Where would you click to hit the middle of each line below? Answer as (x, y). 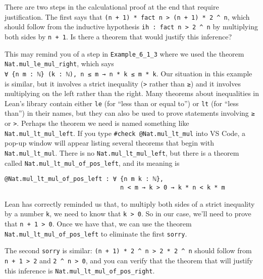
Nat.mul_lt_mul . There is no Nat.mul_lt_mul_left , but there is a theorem (122, 153)
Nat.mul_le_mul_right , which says (59, 63)
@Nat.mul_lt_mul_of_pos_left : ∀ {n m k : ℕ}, (84, 179)
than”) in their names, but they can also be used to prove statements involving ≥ (130, 113)
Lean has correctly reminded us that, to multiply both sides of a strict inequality (130, 203)
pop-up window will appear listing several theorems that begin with (109, 143)
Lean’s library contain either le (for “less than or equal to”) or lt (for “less (122, 103)
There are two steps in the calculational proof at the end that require (112, 7)
